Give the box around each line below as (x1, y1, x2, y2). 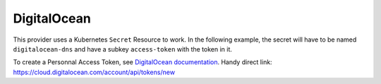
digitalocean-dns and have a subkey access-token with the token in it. (13, 44, 233, 53)
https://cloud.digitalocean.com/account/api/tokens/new (13, 68, 176, 76)
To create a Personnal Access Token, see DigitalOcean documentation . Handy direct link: (13, 58, 272, 66)
